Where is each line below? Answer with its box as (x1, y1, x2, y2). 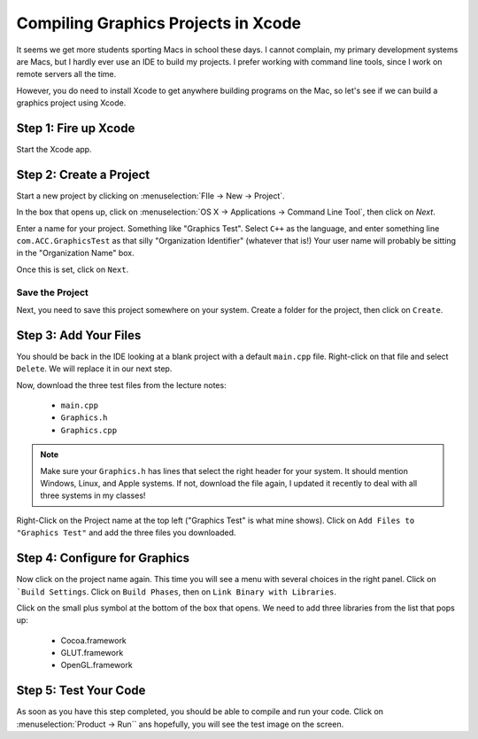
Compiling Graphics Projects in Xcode (16, 13, 301, 33)
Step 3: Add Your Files (16, 328, 142, 343)
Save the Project (16, 286, 89, 299)
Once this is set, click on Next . (16, 264, 129, 275)
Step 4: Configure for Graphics (16, 550, 190, 566)
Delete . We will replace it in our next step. (16, 363, 173, 374)
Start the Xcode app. (16, 144, 92, 155)
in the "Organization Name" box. (16, 248, 135, 259)
